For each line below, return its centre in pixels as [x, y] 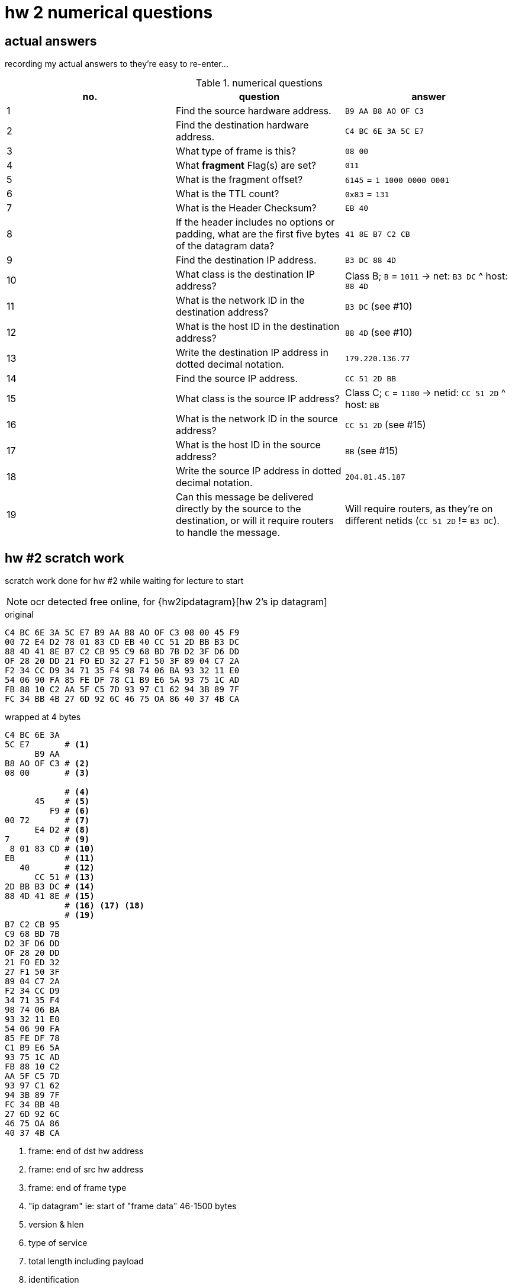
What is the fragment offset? [239, 180]
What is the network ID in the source [257, 419]
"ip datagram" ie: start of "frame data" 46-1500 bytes [133, 1206]
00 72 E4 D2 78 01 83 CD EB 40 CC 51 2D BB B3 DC [122, 642]
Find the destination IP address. [246, 260]
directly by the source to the [238, 509]
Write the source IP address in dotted [258, 471]
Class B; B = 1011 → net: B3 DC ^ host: [426, 276]
